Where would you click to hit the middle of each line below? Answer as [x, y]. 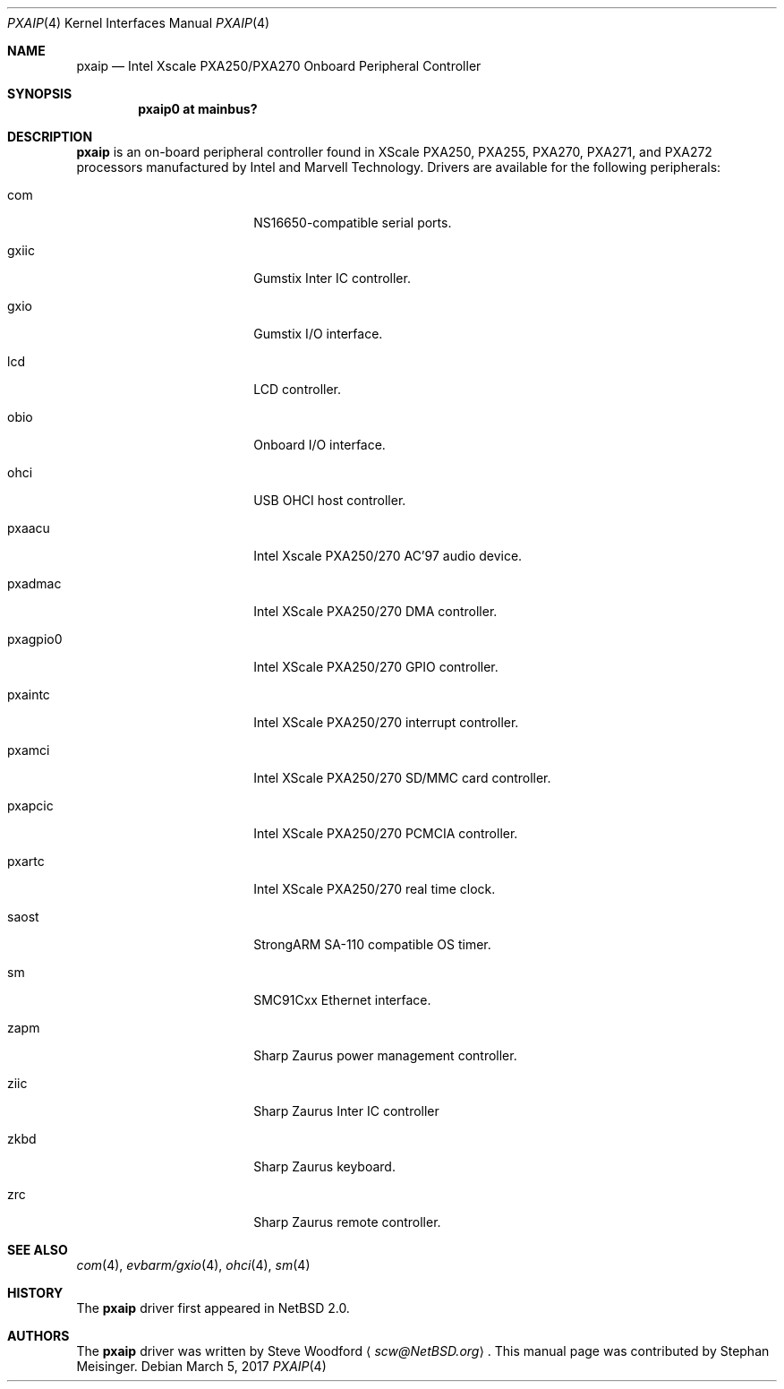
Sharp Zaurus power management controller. [385, 1055]
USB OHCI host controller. [330, 500]
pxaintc [29, 694]
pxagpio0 [35, 639]
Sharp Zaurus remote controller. [347, 1222]
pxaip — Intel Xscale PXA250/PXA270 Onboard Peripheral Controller [279, 66]
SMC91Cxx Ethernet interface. [342, 1000]
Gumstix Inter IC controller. [332, 278]
